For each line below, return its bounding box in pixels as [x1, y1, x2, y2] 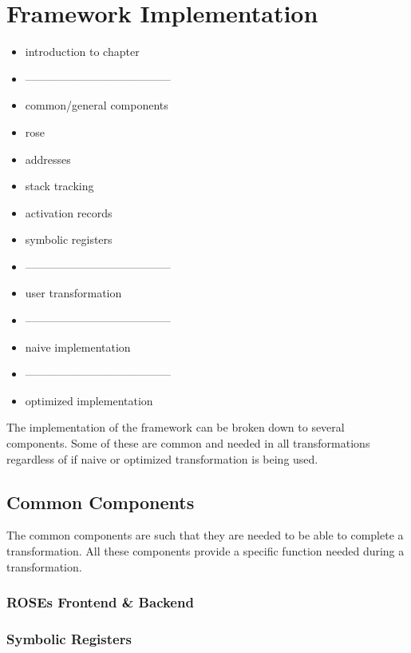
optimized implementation [25, 392, 153, 408]
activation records [25, 204, 113, 221]
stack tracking [25, 177, 94, 194]
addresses [25, 150, 71, 167]
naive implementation [25, 338, 131, 355]
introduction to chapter [25, 43, 140, 60]
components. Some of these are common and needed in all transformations [6, 435, 370, 452]
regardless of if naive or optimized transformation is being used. [6, 450, 318, 467]
